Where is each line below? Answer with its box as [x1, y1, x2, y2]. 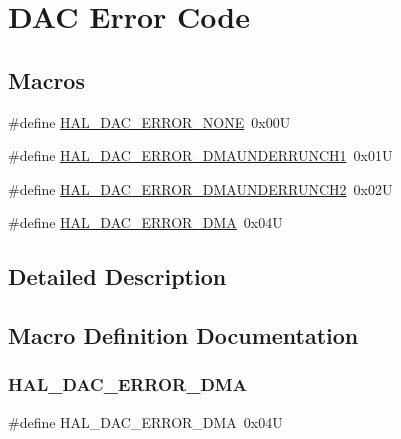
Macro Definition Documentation [8, 320, 359, 351]
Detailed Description [8, 261, 227, 292]
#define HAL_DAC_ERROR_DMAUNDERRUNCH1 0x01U [8, 145, 393, 166]
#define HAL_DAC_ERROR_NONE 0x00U [8, 111, 291, 132]
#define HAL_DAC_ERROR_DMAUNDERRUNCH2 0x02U [8, 178, 393, 199]
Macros [8, 64, 85, 95]
